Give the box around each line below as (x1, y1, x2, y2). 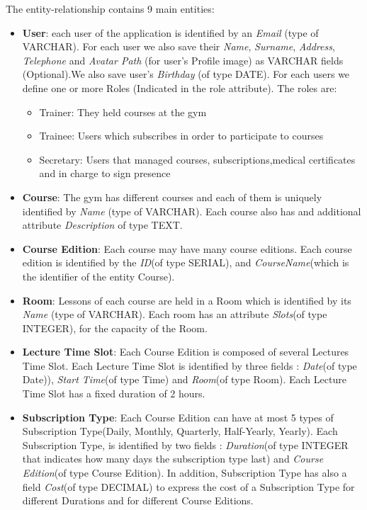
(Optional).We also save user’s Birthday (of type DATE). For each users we (22, 67, 350, 81)
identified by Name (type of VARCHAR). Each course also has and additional (22, 203, 361, 218)
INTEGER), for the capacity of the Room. (22, 320, 208, 335)
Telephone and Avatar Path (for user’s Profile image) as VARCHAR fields (22, 52, 344, 67)
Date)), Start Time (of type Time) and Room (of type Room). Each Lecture (22, 372, 346, 387)
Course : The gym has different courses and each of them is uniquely (22, 189, 322, 204)
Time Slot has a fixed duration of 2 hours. (22, 386, 205, 401)
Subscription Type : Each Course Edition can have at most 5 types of (22, 409, 334, 424)
